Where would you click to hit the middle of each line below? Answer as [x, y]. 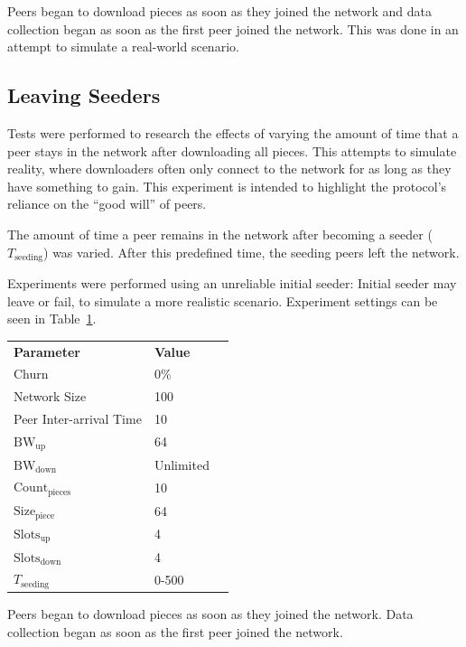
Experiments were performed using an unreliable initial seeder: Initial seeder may [232, 283]
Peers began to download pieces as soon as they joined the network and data [220, 11]
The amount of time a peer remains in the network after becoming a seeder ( [220, 234]
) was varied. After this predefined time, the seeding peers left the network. [252, 252]
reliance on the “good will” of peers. [107, 204]
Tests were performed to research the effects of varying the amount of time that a [233, 132]
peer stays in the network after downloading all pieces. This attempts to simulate [232, 150]
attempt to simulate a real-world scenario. [123, 47]
